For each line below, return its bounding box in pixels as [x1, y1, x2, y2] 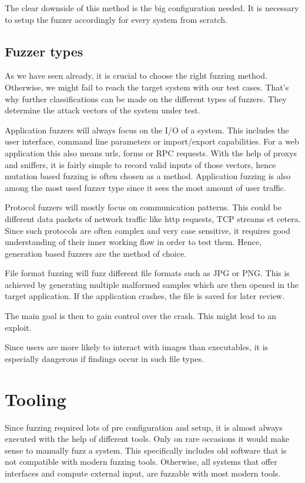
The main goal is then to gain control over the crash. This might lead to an [5, 310, 276, 322]
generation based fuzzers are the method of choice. [5, 247, 187, 259]
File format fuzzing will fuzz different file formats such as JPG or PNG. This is [5, 267, 290, 279]
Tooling [5, 387, 66, 411]
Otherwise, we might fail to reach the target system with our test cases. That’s [5, 80, 289, 93]
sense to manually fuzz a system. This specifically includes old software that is [5, 444, 287, 456]
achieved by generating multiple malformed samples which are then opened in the [5, 278, 299, 290]
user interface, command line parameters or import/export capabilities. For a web [5, 135, 299, 147]
